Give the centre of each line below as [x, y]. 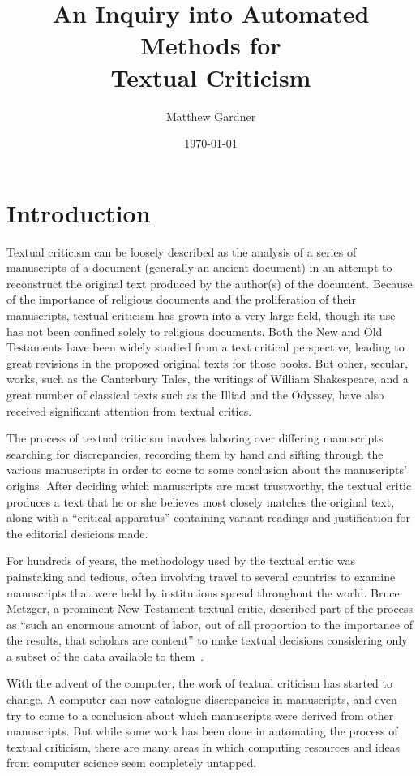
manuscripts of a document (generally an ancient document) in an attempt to [199, 267]
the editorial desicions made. [77, 533]
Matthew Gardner [211, 116]
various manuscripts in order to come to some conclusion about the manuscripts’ [207, 470]
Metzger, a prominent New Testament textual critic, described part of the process [210, 608]
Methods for [211, 45]
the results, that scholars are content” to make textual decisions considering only [207, 640]
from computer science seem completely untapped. [132, 763]
